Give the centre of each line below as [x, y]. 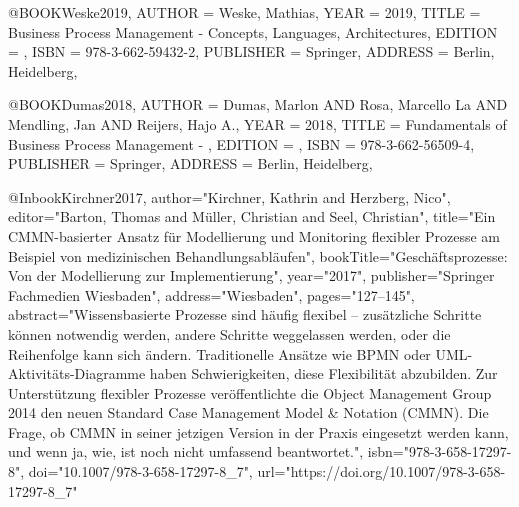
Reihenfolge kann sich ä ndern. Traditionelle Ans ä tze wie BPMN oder [219, 353]
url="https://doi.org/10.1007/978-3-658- [381, 471]
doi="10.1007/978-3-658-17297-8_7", [140, 471]
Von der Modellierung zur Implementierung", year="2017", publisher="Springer [251, 275]
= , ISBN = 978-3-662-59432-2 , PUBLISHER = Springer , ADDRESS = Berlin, [251, 51]
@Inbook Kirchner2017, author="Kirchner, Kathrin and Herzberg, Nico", [229, 196]
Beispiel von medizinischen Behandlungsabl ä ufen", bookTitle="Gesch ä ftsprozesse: [258, 255]
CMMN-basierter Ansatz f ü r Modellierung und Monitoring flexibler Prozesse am [254, 235]
